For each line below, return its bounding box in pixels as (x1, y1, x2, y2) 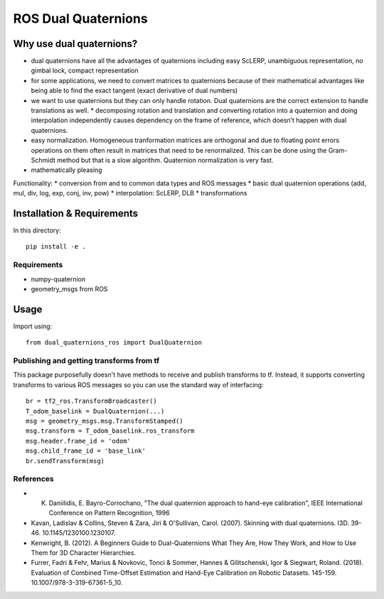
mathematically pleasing (31, 166, 102, 174)
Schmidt (31, 156, 56, 164)
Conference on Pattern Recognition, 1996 (48, 509, 170, 517)
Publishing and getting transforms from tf (13, 356, 160, 366)
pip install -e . (26, 242, 86, 251)
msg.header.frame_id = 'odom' (26, 437, 132, 445)
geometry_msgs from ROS (31, 284, 108, 293)
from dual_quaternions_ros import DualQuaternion (26, 338, 203, 347)
